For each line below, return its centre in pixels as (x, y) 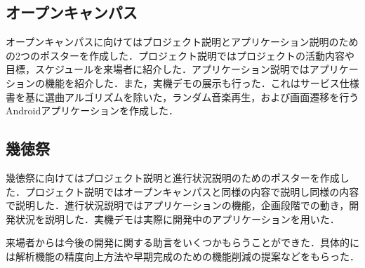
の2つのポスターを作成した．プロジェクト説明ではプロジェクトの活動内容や (180, 55)
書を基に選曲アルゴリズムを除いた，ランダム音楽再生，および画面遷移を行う (182, 96)
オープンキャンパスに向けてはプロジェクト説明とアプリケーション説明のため (182, 42)
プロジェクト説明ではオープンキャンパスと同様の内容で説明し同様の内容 (192, 191)
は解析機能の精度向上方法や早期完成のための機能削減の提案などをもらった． (182, 256)
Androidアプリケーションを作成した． (92, 110)
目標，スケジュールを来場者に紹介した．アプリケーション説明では (158, 69)
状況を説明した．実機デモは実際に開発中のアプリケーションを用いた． (177, 219)
